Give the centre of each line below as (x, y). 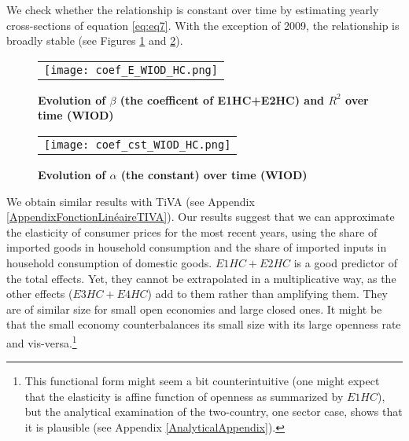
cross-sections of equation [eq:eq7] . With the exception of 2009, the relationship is (203, 25)
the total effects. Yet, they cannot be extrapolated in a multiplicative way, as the (201, 278)
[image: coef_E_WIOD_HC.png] (131, 70)
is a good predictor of (345, 262)
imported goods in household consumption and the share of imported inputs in (197, 247)
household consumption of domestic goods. (109, 262)
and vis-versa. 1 (42, 341)
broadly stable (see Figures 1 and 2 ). (95, 40)
